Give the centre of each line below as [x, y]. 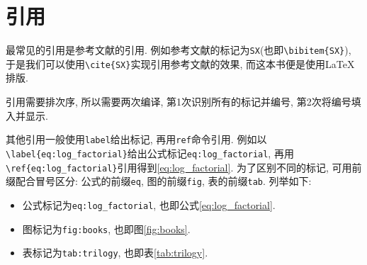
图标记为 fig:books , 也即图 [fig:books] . [106, 229]
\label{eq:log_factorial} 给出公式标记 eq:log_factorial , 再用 [150, 153]
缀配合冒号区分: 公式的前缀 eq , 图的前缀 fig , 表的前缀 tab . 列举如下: [159, 181]
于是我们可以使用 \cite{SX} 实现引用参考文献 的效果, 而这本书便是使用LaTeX [180, 63]
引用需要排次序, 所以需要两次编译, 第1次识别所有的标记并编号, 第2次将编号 [179, 102]
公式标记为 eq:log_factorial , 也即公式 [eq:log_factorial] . [149, 204]
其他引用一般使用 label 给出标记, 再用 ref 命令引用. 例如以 [136, 139]
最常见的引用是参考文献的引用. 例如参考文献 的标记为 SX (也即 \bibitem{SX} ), [179, 50]
